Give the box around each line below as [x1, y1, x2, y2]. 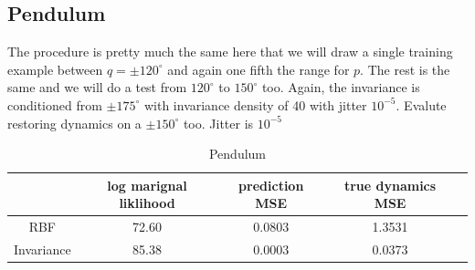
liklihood [119, 193, 175, 213]
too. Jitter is [183, 113, 254, 132]
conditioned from [7, 95, 102, 114]
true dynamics [343, 175, 437, 194]
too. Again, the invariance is [261, 78, 420, 97]
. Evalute [396, 95, 447, 114]
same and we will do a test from [7, 78, 187, 97]
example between [7, 59, 103, 78]
